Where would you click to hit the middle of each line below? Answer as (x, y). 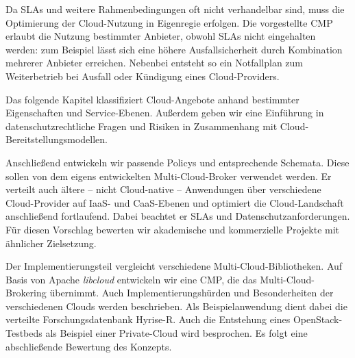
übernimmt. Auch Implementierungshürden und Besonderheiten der (192, 293)
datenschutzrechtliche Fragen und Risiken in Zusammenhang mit (142, 126)
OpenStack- (318, 319)
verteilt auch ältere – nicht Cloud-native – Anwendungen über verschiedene (163, 189)
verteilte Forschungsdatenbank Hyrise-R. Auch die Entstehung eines (148, 319)
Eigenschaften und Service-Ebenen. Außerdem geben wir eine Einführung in (165, 113)
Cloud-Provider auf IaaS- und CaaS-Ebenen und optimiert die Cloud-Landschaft (175, 202)
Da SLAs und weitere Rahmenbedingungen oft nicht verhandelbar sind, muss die (175, 9)
